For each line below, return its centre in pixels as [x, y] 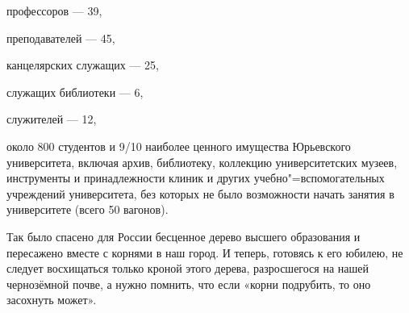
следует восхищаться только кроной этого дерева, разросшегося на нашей [188, 268]
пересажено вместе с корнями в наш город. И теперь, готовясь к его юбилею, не [205, 252]
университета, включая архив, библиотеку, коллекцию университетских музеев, [202, 162]
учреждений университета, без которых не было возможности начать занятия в [200, 193]
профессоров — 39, [54, 10]
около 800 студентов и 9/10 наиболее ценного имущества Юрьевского [179, 146]
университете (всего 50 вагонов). [88, 209]
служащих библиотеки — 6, [75, 92]
